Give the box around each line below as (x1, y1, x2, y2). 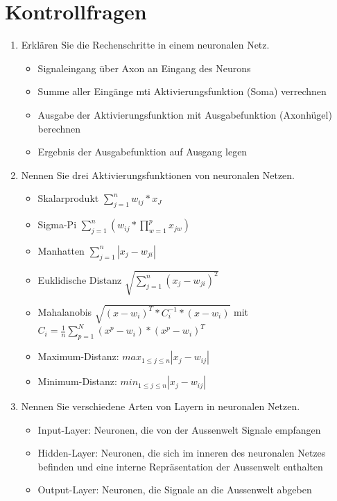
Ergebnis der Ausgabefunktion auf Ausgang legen (37, 144, 248, 159)
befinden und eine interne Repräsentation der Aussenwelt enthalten (37, 459, 323, 473)
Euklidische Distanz (37, 272, 122, 287)
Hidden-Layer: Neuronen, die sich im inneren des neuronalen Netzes (37, 445, 326, 460)
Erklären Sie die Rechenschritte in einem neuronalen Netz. (21, 37, 270, 52)
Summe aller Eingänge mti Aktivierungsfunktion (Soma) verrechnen (37, 84, 327, 99)
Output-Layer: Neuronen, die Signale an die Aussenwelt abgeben (37, 482, 312, 497)
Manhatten (37, 243, 85, 257)
